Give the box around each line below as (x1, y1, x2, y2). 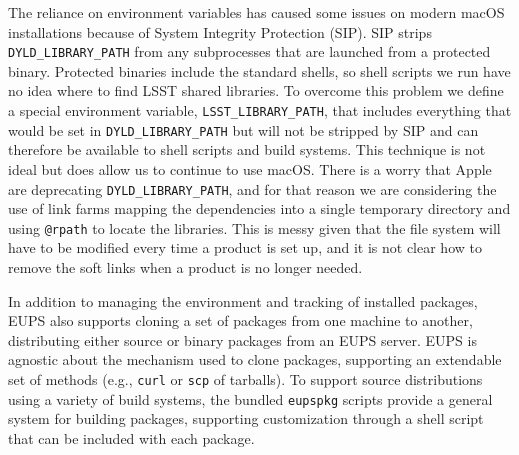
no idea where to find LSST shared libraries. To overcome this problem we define (8, 80, 504, 101)
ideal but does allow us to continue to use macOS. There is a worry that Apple (8, 158, 492, 179)
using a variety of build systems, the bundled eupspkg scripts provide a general (8, 388, 493, 409)
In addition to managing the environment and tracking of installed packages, (8, 290, 478, 311)
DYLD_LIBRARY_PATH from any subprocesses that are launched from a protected (8, 41, 491, 62)
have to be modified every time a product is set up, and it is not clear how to (8, 237, 482, 258)
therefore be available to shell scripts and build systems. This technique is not (8, 139, 486, 160)
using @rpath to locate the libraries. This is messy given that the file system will (8, 217, 501, 238)
